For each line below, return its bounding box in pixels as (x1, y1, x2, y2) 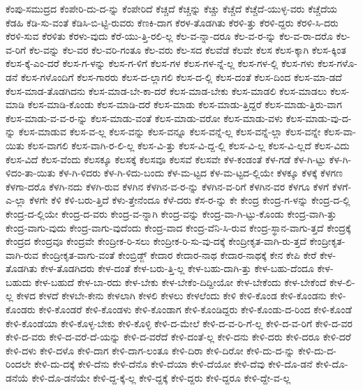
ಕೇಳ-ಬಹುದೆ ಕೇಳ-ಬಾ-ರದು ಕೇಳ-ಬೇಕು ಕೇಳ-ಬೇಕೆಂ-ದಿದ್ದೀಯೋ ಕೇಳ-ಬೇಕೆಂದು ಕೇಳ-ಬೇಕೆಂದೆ (34, 274, 327, 289)
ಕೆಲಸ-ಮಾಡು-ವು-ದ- (286, 110, 352, 125)
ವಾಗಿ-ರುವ (6, 247, 39, 262)
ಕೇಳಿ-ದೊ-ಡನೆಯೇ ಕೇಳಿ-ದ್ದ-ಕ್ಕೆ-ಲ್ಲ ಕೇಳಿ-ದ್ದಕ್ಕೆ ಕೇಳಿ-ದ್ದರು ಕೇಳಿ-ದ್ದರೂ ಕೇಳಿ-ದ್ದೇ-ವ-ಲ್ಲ (31, 370, 291, 385)
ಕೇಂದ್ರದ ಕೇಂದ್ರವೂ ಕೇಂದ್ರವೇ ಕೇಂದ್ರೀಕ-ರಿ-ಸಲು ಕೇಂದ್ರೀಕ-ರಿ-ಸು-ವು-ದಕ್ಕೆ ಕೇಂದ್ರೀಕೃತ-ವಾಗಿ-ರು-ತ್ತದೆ (6, 234, 306, 248)
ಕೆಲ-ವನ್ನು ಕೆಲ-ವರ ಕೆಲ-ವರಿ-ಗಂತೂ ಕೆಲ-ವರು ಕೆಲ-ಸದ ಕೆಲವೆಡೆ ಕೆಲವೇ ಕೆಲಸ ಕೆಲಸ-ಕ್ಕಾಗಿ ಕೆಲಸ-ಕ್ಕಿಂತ (29, 42, 346, 57)
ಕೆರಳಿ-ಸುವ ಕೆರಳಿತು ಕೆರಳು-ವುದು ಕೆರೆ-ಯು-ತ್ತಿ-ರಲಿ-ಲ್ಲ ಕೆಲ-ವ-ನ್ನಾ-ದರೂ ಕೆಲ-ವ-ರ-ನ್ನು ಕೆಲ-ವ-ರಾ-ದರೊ (6, 29, 333, 43)
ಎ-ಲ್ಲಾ (6, 193, 27, 207)
